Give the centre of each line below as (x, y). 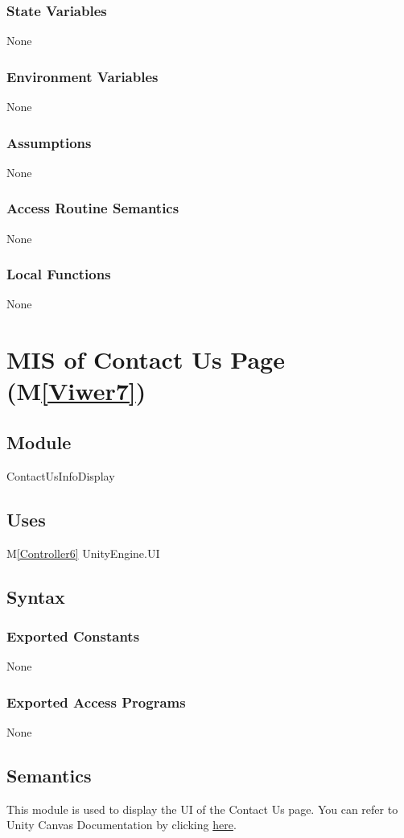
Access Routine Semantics (93, 208)
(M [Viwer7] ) (76, 391)
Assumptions (49, 142)
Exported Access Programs (96, 702)
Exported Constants (73, 636)
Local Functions (59, 274)
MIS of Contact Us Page (146, 359)
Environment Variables (82, 76)
